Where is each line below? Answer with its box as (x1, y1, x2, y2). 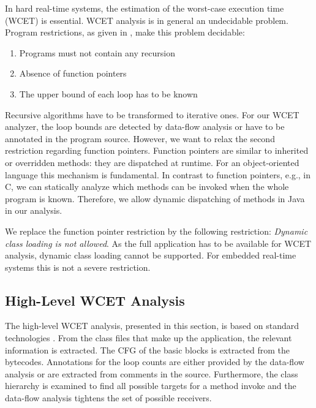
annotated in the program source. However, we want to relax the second (5, 132, 275, 145)
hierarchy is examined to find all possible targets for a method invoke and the (5, 379, 296, 392)
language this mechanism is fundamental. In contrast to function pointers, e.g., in (5, 168, 311, 181)
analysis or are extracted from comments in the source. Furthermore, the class (5, 367, 298, 380)
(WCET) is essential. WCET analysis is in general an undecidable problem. (5, 13, 288, 26)
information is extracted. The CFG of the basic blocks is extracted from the (5, 343, 290, 356)
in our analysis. (5, 204, 62, 217)
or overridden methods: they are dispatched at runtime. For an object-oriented (5, 156, 299, 168)
